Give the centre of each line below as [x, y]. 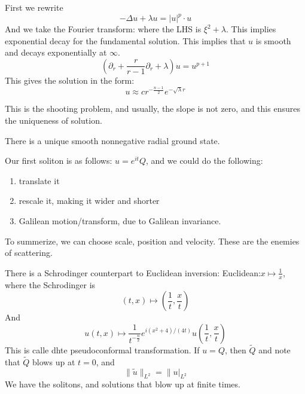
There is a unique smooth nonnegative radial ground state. [112, 140]
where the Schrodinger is [50, 284]
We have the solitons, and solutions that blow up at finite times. [123, 384]
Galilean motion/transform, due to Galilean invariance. [120, 220]
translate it [39, 180]
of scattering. [29, 253]
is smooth [273, 40]
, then [235, 349]
